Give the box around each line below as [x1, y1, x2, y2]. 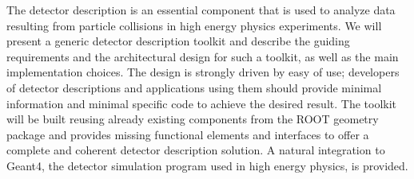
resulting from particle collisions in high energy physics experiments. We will [6, 17, 382, 33]
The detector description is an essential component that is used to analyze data [6, 2, 396, 18]
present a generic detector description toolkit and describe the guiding [6, 33, 350, 49]
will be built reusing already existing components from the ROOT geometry [6, 111, 379, 127]
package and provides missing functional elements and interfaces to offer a [6, 126, 369, 142]
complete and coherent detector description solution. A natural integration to [6, 142, 385, 158]
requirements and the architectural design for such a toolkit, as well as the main [6, 48, 399, 64]
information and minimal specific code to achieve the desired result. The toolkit [6, 95, 397, 111]
